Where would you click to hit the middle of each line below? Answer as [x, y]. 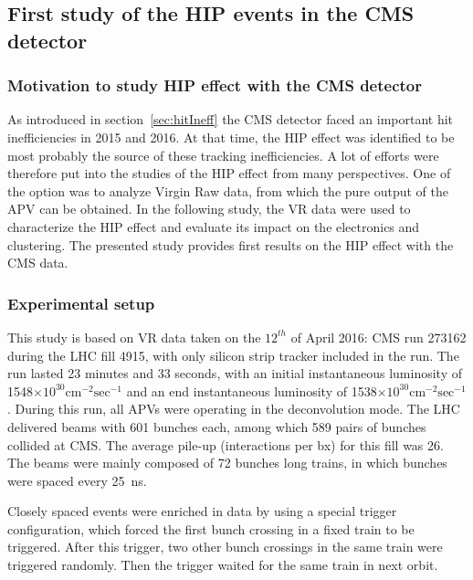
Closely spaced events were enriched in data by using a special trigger [202, 511]
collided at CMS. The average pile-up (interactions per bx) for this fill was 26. [226, 444]
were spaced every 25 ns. [77, 480]
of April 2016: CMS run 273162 [378, 337]
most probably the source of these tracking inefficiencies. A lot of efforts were [223, 155]
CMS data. [38, 263]
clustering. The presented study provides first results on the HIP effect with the [231, 244]
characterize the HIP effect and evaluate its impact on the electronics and [214, 226]
